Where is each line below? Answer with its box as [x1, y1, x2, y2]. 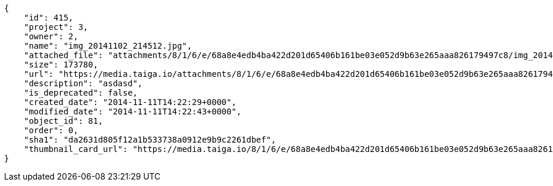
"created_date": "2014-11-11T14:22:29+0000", [23, 97, 237, 107]
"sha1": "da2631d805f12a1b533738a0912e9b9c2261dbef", [23, 135, 276, 144]
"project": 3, [23, 22, 89, 32]
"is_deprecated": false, [23, 88, 138, 97]
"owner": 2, [23, 32, 79, 41]
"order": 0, [23, 126, 79, 135]
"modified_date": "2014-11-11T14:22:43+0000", [23, 107, 242, 116]
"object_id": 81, [23, 116, 103, 126]
